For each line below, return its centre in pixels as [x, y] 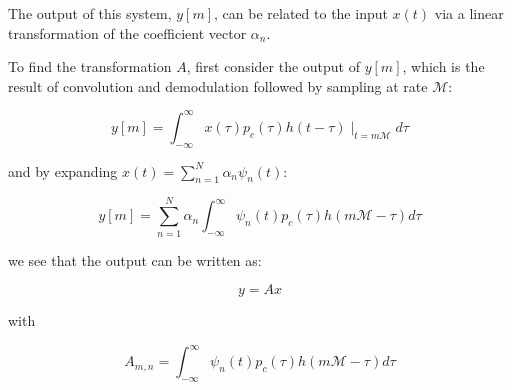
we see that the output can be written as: [135, 259]
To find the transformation [90, 66]
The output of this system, [90, 13]
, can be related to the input [301, 13]
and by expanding [63, 170]
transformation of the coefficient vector [127, 32]
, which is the [443, 66]
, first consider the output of [273, 66]
